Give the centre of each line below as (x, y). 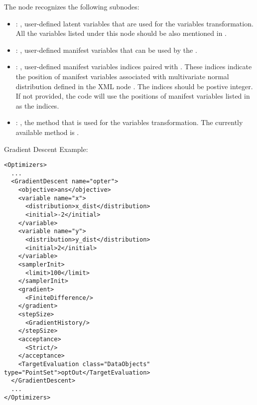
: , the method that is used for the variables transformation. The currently (129, 122)
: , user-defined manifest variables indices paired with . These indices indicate (134, 67)
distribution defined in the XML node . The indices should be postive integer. (134, 86)
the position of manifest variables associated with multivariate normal (122, 76)
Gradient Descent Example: (46, 149)
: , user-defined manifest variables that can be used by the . (106, 50)
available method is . (47, 132)
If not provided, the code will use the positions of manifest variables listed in (133, 96)
